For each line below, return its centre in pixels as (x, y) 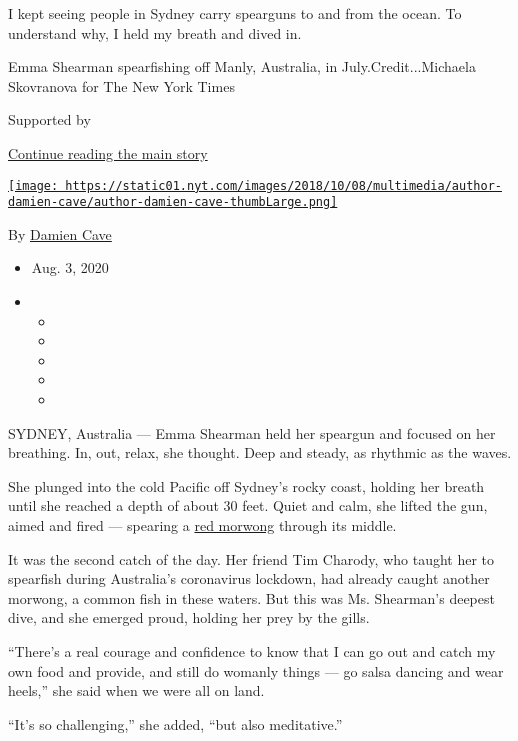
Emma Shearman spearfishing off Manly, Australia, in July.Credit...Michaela (242, 66)
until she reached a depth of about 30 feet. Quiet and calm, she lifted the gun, (248, 505)
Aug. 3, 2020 (70, 267)
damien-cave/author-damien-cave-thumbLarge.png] (173, 202)
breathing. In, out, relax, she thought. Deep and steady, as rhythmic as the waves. (260, 452)
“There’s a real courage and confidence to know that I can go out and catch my (252, 650)
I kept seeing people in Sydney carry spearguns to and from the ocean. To (235, 13)
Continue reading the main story (108, 152)
